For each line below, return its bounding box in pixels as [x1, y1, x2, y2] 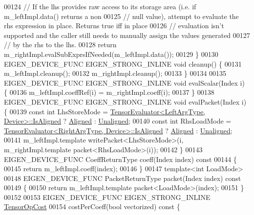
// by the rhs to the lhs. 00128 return [4, 39, 117, 50]
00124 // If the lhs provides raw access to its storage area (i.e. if [4, 1, 196, 11]
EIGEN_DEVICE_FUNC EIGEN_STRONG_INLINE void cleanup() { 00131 [4, 58, 242, 69]
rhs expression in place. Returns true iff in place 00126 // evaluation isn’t [4, 20, 224, 31]
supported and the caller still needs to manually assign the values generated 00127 [4, 30, 250, 40]
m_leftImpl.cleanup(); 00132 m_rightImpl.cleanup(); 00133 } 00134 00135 [4, 68, 227, 78]
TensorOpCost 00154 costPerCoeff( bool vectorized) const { [4, 201, 180, 212]
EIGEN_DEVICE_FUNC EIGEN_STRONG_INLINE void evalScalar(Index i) [4, 77, 245, 88]
